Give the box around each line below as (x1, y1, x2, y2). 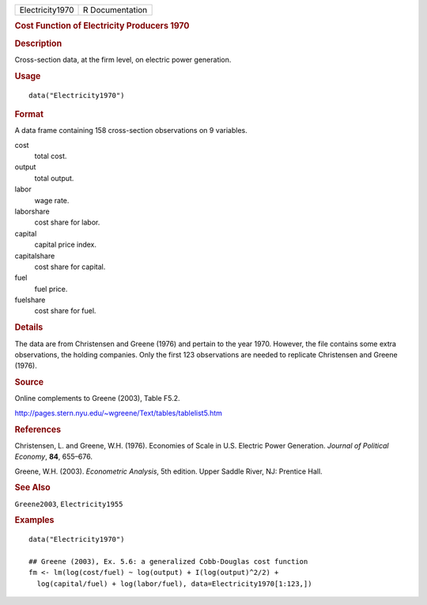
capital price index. (34, 240, 97, 249)
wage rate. (34, 195, 70, 205)
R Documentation (83, 5, 148, 15)
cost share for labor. (34, 217, 100, 227)
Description (14, 38, 62, 49)
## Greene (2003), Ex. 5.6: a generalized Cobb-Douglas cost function (28, 558, 308, 566)
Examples (14, 515, 55, 526)
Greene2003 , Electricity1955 (14, 499, 123, 509)
